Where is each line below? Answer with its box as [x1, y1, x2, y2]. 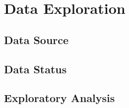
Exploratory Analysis [4, 90, 115, 106]
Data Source [4, 32, 69, 47]
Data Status [4, 61, 67, 76]
